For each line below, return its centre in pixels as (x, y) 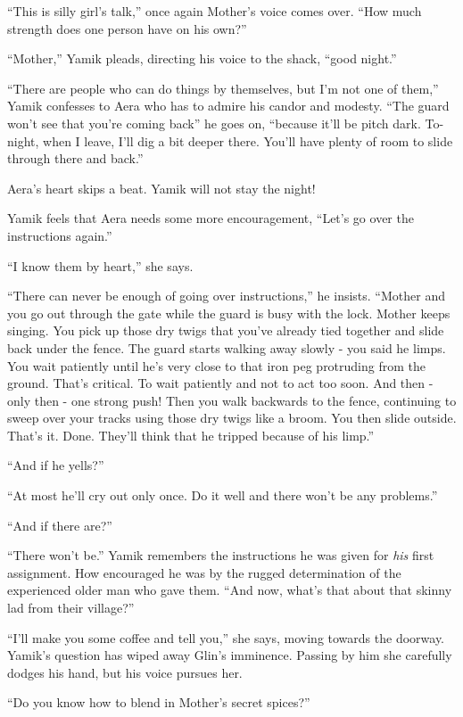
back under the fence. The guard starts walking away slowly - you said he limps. (227, 347)
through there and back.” (75, 158)
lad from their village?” (71, 608)
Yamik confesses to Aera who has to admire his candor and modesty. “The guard (228, 106)
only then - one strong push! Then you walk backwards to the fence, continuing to (232, 400)
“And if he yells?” (56, 465)
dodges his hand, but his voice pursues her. (125, 672)
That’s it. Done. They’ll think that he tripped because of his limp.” (191, 435)
